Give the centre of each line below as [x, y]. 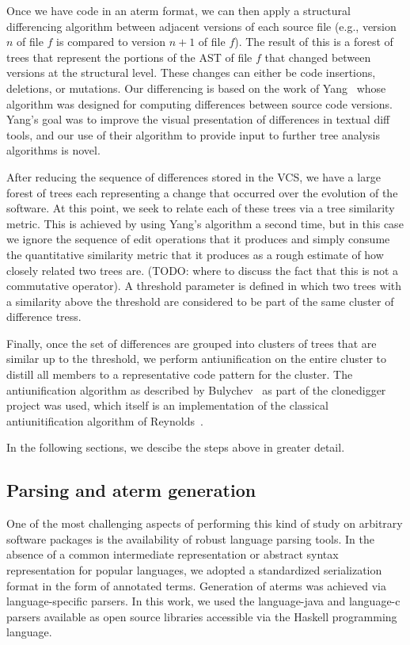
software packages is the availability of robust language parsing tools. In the [190, 538]
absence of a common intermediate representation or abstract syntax [173, 554]
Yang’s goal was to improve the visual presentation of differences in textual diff [198, 119]
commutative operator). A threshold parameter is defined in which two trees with [204, 286]
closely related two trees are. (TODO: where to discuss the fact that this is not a [203, 270]
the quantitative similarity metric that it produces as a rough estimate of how [195, 254]
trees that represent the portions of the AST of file [129, 57]
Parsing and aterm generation [131, 490]
